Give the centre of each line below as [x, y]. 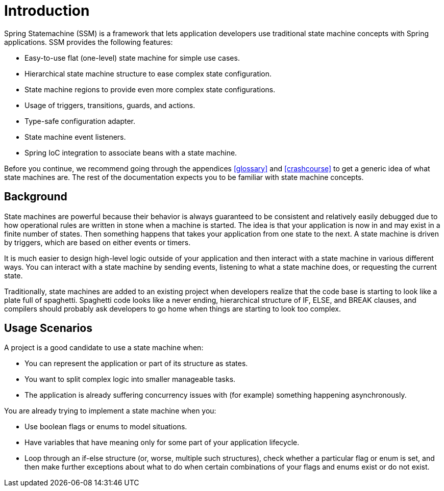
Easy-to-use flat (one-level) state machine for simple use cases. [132, 58]
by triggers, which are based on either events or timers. [97, 242]
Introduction [47, 11]
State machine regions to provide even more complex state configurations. [150, 89]
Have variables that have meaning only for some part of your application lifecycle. [162, 443]
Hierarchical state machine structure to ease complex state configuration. [148, 73]
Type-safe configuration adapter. [80, 121]
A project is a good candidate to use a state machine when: [104, 348]
